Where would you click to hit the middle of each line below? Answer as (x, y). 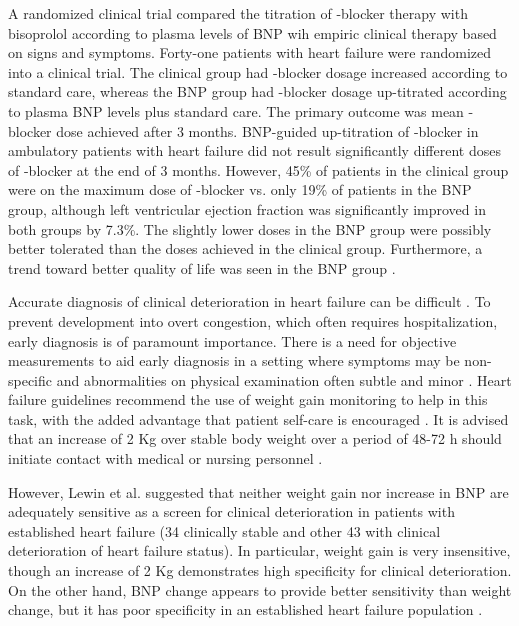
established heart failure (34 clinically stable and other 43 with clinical (224, 530)
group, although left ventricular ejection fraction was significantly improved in (247, 208)
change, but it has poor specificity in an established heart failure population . (245, 609)
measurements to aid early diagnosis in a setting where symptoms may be (234, 360)
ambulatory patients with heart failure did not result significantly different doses (254, 150)
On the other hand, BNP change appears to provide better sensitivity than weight (260, 589)
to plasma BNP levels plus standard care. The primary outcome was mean (236, 110)
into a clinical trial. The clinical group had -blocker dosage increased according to (258, 71)
